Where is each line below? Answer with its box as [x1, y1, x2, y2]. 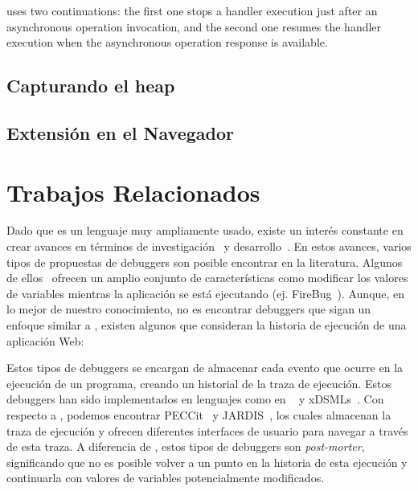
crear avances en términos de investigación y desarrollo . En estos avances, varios [6, 238, 412, 255]
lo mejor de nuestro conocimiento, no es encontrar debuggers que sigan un [6, 301, 371, 317]
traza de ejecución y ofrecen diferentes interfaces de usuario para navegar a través [6, 422, 408, 439]
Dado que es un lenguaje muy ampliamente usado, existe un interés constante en [6, 222, 404, 239]
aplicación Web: [6, 332, 84, 349]
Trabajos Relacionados [6, 175, 260, 208]
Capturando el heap [6, 73, 175, 98]
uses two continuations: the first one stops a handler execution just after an [6, 2, 378, 18]
